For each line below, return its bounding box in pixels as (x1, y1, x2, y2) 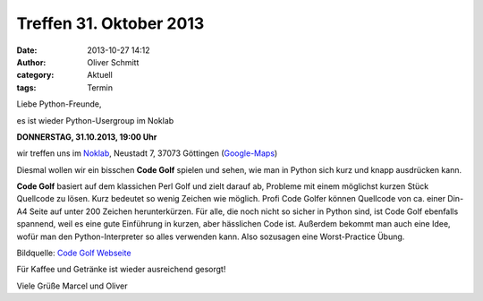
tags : (16, 82, 37, 93)
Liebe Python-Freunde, (16, 99, 102, 109)
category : (16, 70, 55, 81)
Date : (16, 45, 38, 56)
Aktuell (87, 70, 114, 81)
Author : (16, 56, 47, 67)
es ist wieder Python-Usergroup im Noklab (16, 115, 174, 125)
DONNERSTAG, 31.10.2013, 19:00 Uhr (16, 131, 157, 142)
